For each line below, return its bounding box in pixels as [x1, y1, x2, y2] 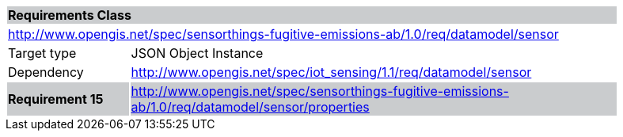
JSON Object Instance [131, 45, 264, 61]
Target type [8, 45, 77, 61]
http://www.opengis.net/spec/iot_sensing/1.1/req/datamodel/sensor [131, 64, 532, 80]
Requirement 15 [8, 91, 104, 107]
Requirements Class [8, 7, 131, 23]
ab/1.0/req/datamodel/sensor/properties [131, 99, 370, 115]
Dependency [8, 64, 84, 80]
